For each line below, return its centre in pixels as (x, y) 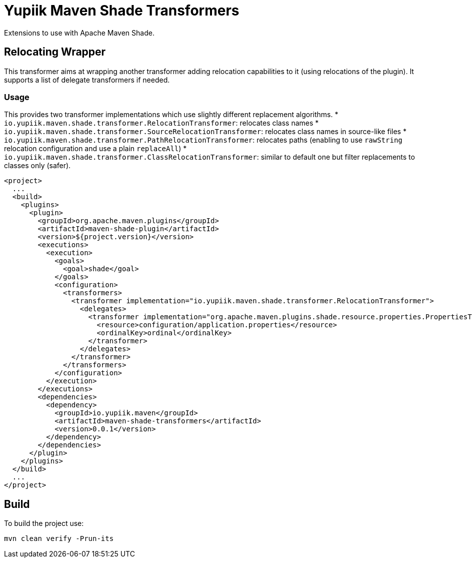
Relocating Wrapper (55, 52)
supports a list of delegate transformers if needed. (87, 80)
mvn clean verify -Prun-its (59, 539)
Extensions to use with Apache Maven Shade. (79, 33)
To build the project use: (44, 523)
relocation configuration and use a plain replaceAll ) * (95, 149)
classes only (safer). (37, 166)
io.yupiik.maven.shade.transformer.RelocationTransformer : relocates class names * (161, 123)
